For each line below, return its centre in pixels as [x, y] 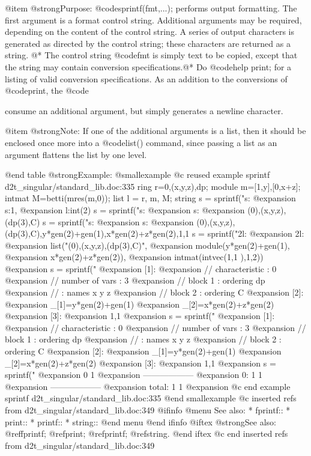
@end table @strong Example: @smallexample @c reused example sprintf [137, 175]
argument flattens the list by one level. [76, 154]
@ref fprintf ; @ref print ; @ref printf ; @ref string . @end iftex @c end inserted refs [146, 433]
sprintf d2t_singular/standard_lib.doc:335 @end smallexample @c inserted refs [151, 398]
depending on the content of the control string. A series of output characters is [150, 32]
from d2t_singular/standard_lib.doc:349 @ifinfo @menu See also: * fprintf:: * [148, 410]
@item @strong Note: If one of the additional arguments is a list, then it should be [155, 131]
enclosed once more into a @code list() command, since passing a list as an [141, 142]
